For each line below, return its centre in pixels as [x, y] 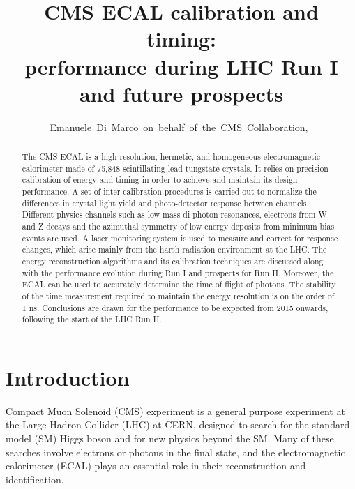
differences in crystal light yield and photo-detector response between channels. [165, 203]
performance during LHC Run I [181, 66]
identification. [35, 479]
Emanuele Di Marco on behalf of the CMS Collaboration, [179, 127]
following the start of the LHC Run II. [92, 319]
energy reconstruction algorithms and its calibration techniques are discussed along [173, 261]
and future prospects [181, 93]
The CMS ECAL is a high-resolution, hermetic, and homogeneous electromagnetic [171, 157]
